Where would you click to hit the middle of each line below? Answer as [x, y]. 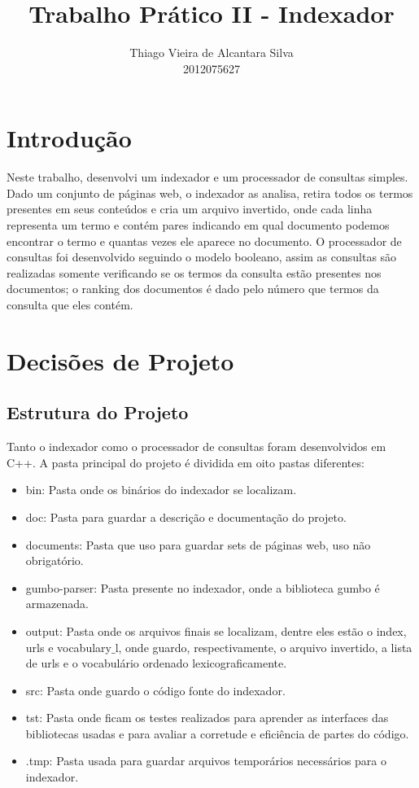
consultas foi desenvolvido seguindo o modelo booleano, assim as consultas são [202, 257]
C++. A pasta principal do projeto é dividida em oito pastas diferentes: [185, 462]
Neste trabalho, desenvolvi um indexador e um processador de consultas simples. [207, 177]
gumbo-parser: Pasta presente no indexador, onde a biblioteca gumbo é [203, 587]
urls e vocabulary [68, 647]
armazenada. [57, 604]
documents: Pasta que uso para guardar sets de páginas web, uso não [198, 544]
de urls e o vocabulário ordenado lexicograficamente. [156, 663]
